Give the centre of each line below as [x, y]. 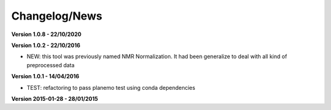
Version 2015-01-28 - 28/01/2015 [55, 98]
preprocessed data [51, 65]
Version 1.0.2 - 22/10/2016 [46, 45]
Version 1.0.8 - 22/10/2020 [47, 34]
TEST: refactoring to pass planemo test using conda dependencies [111, 87]
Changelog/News [57, 16]
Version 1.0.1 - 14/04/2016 [45, 76]
